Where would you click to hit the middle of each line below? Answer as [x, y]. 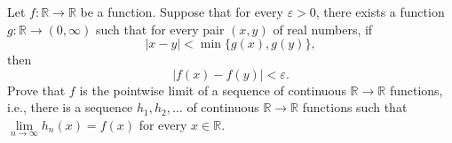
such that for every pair [160, 29]
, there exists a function [380, 11]
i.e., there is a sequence [70, 107]
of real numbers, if [323, 29]
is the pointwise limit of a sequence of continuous [213, 90]
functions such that [355, 107]
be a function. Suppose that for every [182, 11]
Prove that [36, 90]
